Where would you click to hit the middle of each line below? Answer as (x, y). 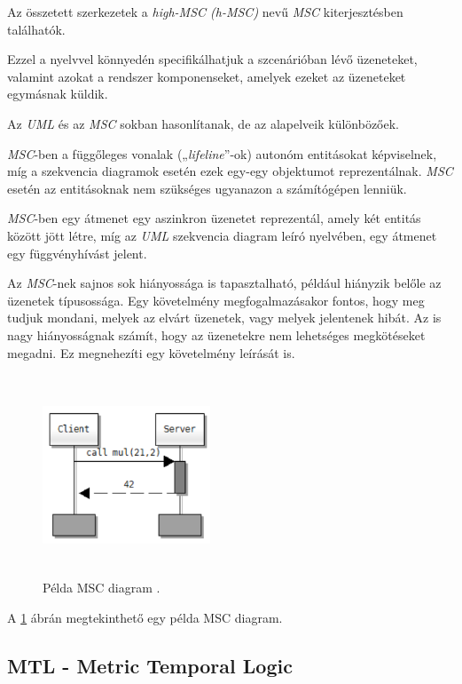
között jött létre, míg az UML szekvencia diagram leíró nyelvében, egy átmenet (222, 235)
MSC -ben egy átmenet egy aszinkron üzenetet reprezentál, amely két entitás (214, 218)
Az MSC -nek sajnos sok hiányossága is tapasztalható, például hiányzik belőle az (224, 283)
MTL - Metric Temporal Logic (150, 666)
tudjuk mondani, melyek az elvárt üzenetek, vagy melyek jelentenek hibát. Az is (224, 318)
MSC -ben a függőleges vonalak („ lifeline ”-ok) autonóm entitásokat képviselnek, (222, 153)
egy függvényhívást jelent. (77, 253)
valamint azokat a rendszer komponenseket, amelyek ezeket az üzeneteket (207, 76)
